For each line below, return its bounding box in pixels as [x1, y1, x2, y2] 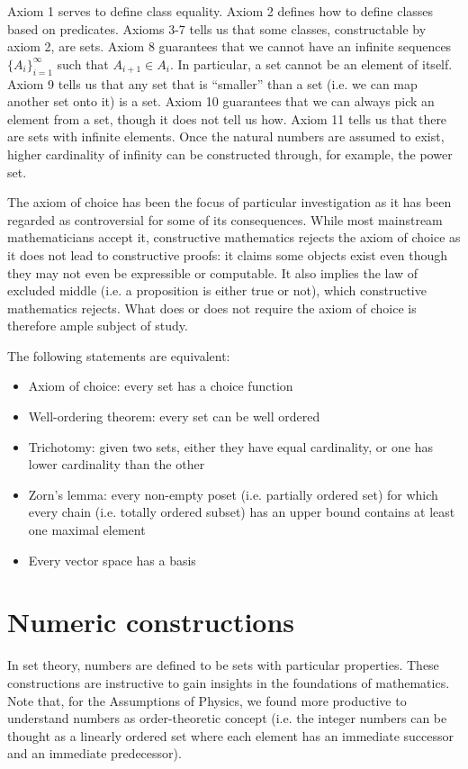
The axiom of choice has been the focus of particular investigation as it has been [7, 193, 452, 212]
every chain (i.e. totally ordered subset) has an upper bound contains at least [28, 502, 455, 521]
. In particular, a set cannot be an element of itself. [169, 54, 453, 73]
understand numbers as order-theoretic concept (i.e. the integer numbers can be [7, 709, 447, 728]
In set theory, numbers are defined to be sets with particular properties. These [7, 656, 439, 674]
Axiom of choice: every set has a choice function [28, 376, 293, 395]
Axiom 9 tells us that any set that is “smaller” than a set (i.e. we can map [7, 74, 418, 93]
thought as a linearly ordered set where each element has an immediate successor [7, 726, 454, 745]
